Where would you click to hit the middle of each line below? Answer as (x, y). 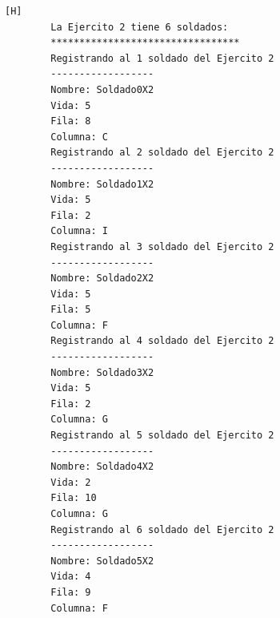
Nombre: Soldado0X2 (102, 89)
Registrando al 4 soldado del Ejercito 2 (162, 341)
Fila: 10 (74, 498)
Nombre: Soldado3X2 (102, 372)
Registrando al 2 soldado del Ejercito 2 (162, 153)
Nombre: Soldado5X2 (102, 561)
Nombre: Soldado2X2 (102, 279)
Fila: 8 (71, 121)
